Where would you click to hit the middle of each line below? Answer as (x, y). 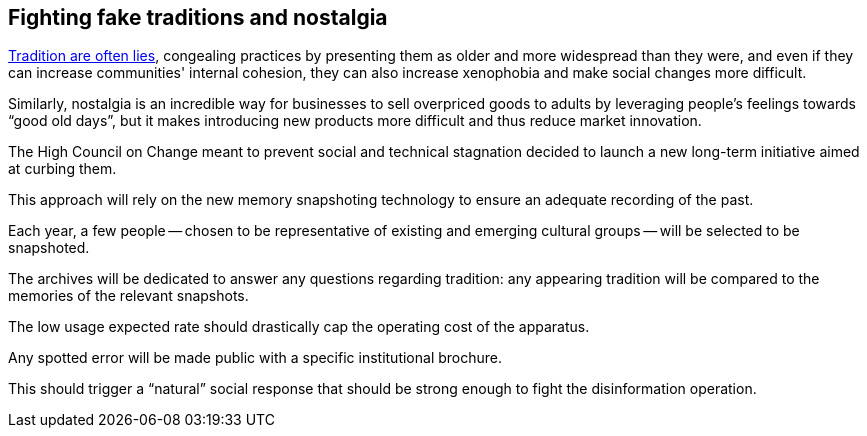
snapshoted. (49, 248)
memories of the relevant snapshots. (128, 296)
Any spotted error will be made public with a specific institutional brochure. (255, 358)
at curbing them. (62, 169)
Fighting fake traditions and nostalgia (198, 17)
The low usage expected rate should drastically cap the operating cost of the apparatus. (299, 327)
